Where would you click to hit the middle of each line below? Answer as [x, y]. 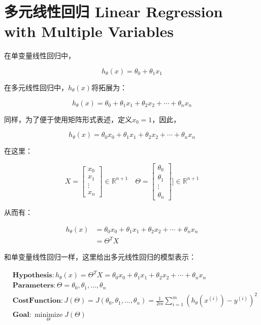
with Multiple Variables [89, 31]
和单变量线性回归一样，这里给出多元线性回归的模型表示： [100, 257]
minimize [48, 315]
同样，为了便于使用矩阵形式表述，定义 [68, 119]
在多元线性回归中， [36, 87]
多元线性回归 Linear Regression [113, 11]
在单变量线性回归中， [40, 56]
